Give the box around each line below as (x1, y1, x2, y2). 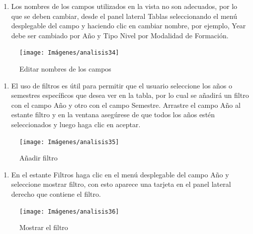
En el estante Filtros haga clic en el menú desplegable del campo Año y (11, 169, 229, 179)
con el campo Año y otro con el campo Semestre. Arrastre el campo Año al (11, 99, 241, 110)
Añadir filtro (19, 153, 58, 163)
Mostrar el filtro (19, 222, 68, 233)
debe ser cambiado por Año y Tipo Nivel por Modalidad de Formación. (11, 30, 229, 40)
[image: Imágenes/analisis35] (19, 138, 119, 146)
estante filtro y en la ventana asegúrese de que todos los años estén (11, 109, 215, 120)
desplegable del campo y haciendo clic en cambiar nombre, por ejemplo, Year (11, 20, 246, 31)
